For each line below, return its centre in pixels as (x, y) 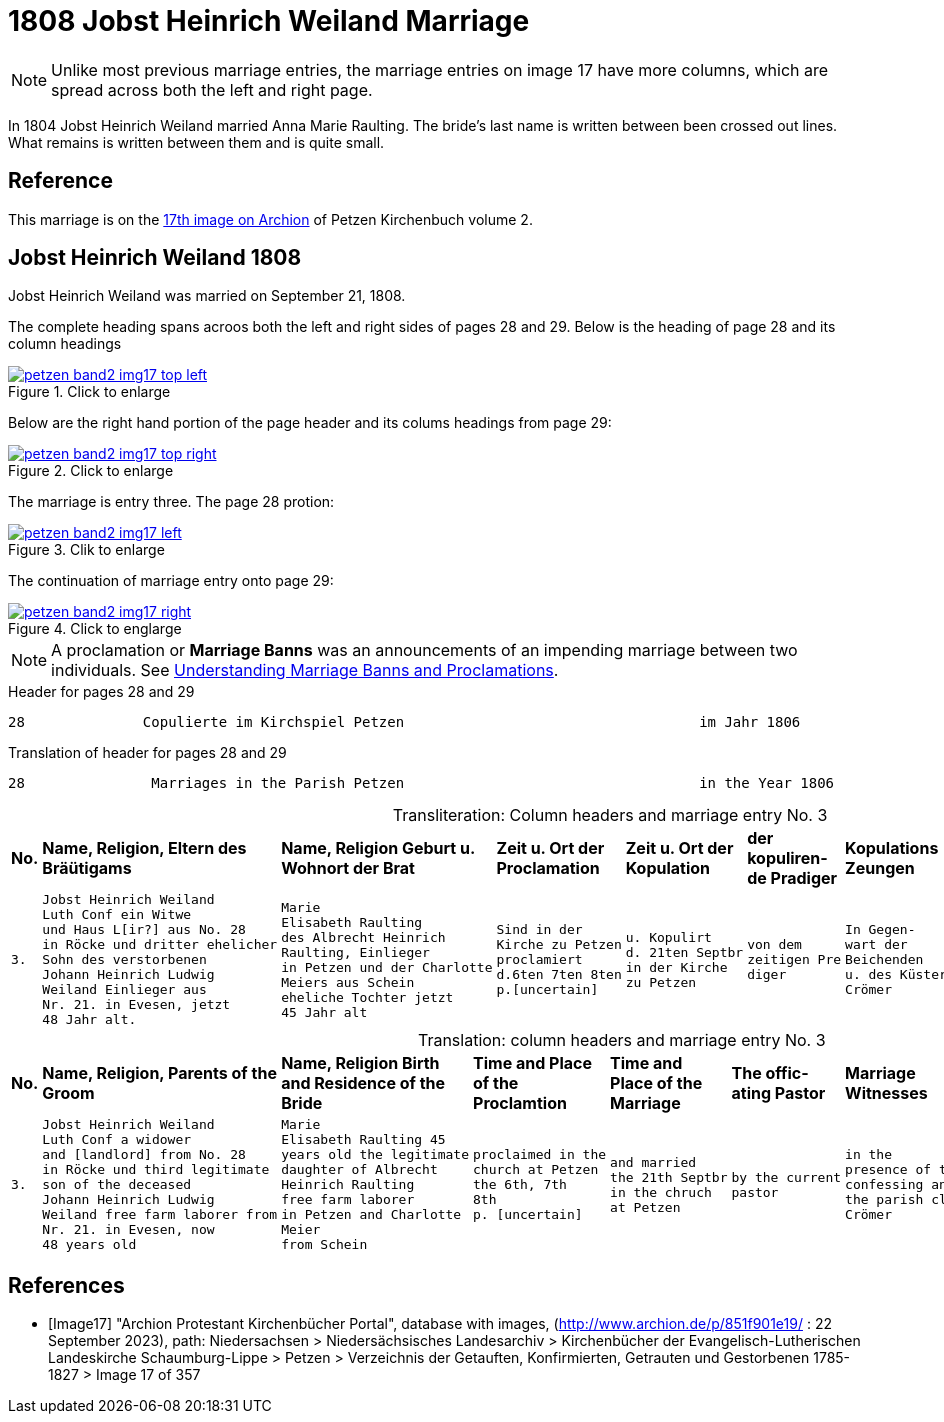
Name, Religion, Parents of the (159, 1073)
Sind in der (539, 930)
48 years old (89, 1245)
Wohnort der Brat (348, 868)
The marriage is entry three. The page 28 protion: (171, 502)
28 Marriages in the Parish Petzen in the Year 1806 (421, 783)
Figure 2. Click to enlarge (91, 471)
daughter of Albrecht (359, 1170)
